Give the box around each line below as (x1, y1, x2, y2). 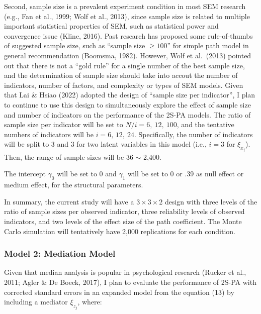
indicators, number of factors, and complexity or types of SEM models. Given (4, 79, 243, 90)
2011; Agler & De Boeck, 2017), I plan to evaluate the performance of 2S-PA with (4, 276, 256, 287)
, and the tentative (177, 119, 234, 130)
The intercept (4, 168, 46, 179)
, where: (77, 296, 102, 307)
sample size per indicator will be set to (4, 119, 123, 130)
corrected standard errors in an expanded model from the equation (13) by (4, 286, 234, 297)
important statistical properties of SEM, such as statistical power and (4, 21, 219, 31)
